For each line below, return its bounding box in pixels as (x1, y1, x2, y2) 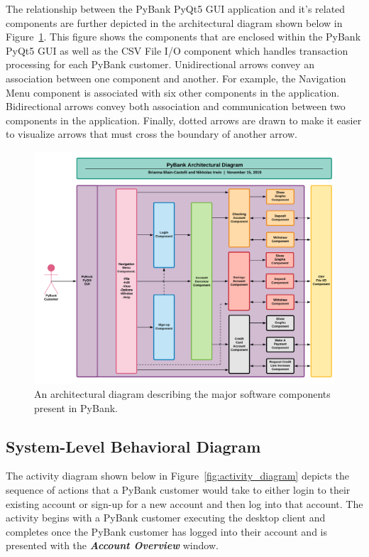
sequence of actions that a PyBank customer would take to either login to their (6, 482, 351, 497)
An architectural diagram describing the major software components (34, 386, 331, 401)
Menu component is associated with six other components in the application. (6, 85, 340, 99)
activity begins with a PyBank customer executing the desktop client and (6, 510, 326, 525)
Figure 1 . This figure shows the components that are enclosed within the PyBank (6, 29, 361, 44)
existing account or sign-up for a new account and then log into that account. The (6, 496, 363, 511)
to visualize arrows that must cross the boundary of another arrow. (6, 126, 297, 141)
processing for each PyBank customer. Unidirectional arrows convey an (6, 57, 314, 72)
